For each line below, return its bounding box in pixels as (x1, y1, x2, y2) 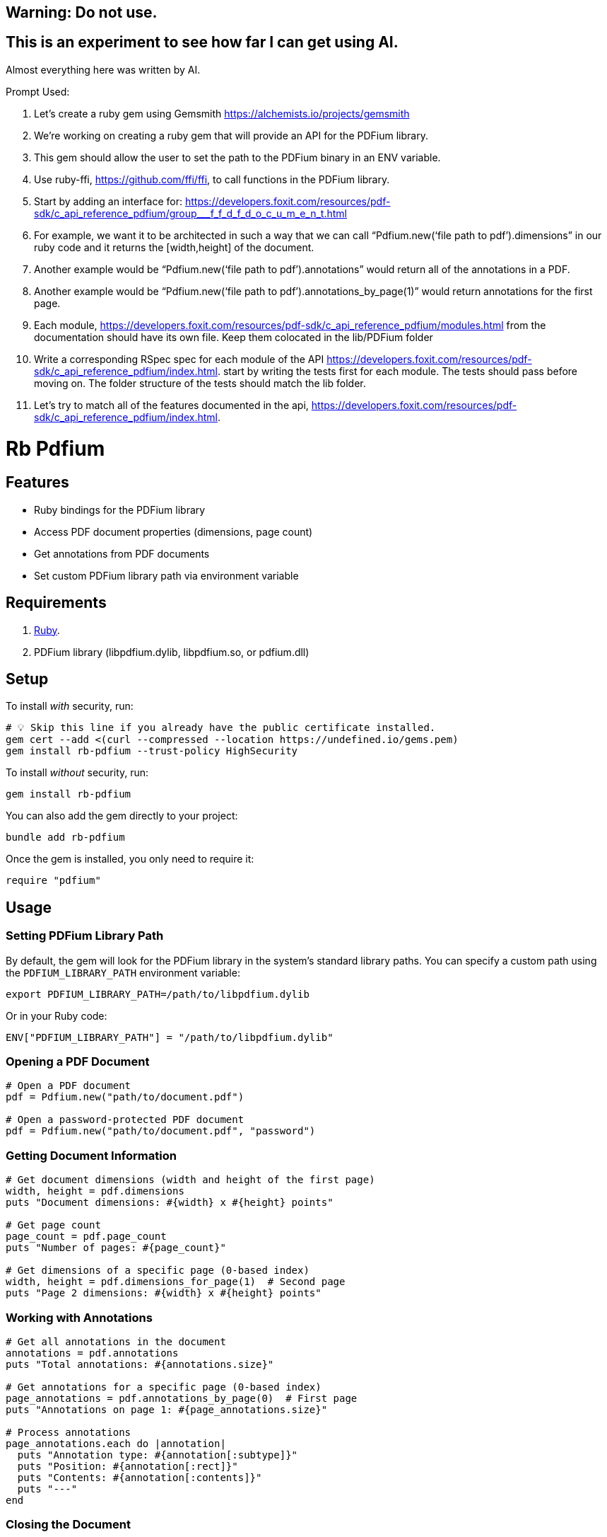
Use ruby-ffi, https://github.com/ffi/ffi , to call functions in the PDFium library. (34, 173, 390, 185)
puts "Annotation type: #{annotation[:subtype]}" (17, 1449, 298, 1461)
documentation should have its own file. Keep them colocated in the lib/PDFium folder (34, 330, 433, 343)
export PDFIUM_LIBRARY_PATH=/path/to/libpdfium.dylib (6, 988, 310, 1000)
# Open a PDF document (6, 1080, 131, 1092)
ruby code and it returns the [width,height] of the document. (34, 241, 314, 253)
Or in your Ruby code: (6, 1009, 107, 1022)
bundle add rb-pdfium (6, 831, 125, 844)
